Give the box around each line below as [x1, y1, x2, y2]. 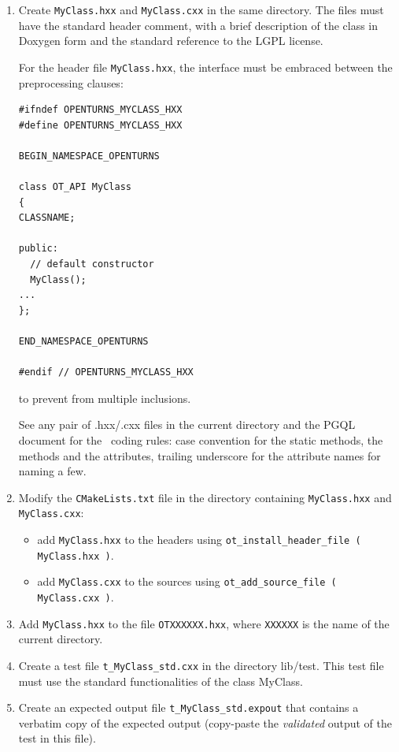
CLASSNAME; [18, 212, 76, 224]
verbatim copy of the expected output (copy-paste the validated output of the [18, 714, 393, 731]
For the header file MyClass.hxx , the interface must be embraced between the [18, 58, 393, 75]
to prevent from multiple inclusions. [18, 389, 191, 406]
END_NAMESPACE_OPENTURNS [18, 336, 149, 347]
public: [18, 243, 58, 255]
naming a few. [18, 463, 87, 479]
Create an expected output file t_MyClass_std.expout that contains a [18, 699, 359, 716]
